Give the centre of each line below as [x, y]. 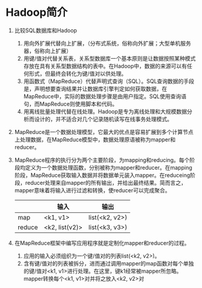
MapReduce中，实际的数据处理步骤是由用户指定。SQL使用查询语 [105, 96]
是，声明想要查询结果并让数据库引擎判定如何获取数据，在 [95, 89]
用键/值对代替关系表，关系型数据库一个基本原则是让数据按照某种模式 [109, 58]
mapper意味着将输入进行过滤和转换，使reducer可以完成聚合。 [92, 190]
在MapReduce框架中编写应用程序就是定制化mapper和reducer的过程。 [102, 243]
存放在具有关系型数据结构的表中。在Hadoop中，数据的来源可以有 [105, 66]
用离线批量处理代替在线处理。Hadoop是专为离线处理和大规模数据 [105, 111]
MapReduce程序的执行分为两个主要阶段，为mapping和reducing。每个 [102, 160]
